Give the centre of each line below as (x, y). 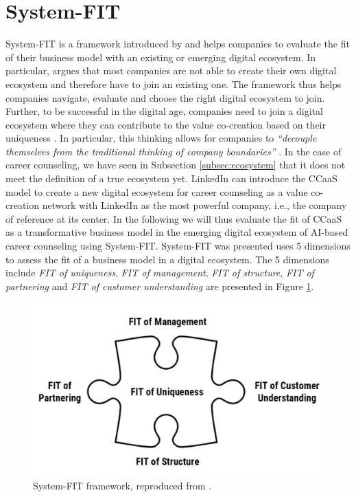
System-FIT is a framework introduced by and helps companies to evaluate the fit (178, 44)
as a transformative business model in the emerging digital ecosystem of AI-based (177, 232)
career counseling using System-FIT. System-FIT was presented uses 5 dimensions (178, 246)
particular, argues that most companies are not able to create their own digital (171, 70)
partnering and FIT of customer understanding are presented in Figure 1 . (160, 286)
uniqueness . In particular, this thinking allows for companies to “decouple (161, 138)
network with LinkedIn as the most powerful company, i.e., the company (194, 205)
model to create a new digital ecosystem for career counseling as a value (157, 191)
